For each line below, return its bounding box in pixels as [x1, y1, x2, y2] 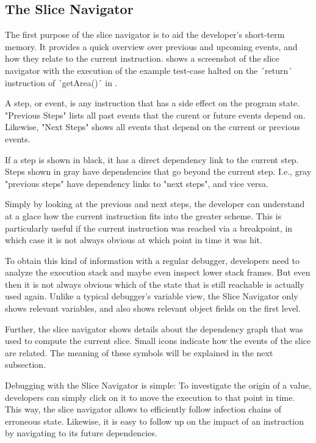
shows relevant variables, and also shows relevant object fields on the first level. [5, 302, 301, 315]
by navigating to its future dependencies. [5, 427, 157, 439]
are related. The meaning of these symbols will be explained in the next [5, 346, 273, 359]
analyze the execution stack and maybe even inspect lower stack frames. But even [5, 266, 311, 279]
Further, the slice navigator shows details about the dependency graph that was [5, 322, 303, 335]
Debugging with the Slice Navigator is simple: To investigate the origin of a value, [5, 379, 312, 392]
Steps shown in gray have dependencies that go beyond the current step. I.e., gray [5, 165, 312, 178]
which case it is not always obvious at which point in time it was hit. [5, 233, 262, 246]
